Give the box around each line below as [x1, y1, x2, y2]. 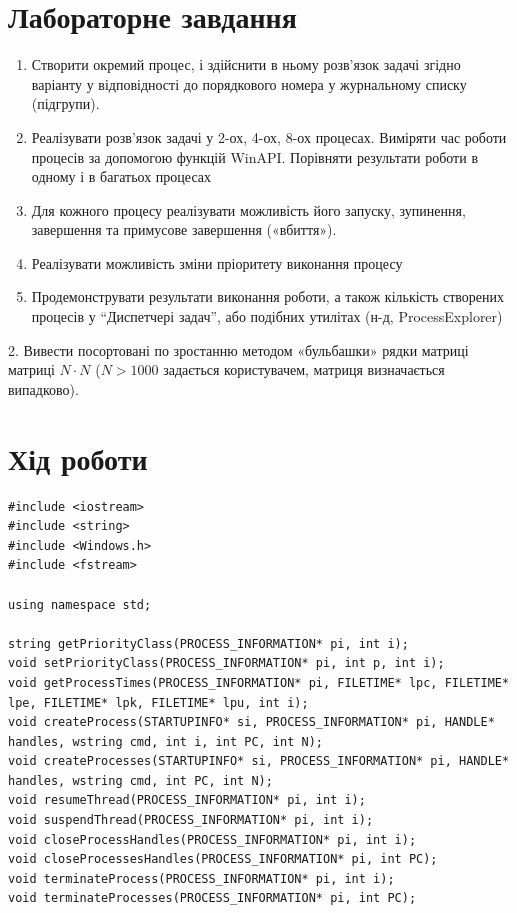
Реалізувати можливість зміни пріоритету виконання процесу [31, 252, 403, 273]
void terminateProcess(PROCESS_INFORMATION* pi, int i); [8, 871, 395, 886]
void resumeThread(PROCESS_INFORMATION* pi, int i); [8, 793, 366, 808]
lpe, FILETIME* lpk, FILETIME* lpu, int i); [8, 695, 309, 710]
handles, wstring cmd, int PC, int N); [8, 773, 273, 788]
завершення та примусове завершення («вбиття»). [31, 219, 337, 240]
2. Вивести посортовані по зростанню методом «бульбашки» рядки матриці [8, 339, 469, 360]
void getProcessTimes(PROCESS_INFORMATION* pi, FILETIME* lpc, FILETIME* [8, 675, 510, 690]
